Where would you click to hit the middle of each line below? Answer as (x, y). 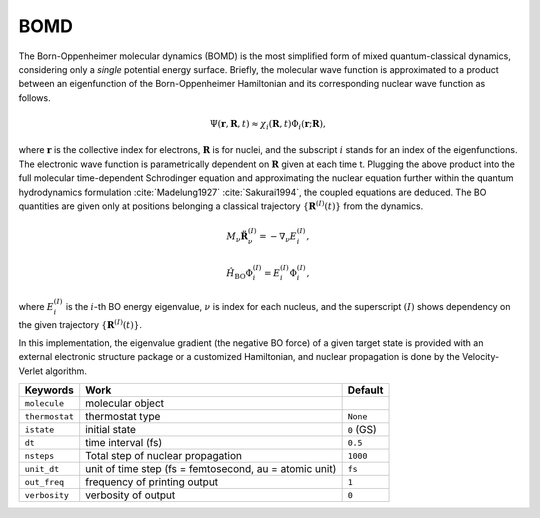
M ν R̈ (237, 237)
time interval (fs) (124, 443)
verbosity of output (130, 495)
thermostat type (123, 417)
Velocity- (480, 357)
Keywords (49, 390)
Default (365, 390)
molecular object (125, 403)
